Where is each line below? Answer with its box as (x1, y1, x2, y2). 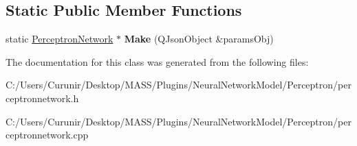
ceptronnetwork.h (6, 90, 79, 105)
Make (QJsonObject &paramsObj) (124, 32, 274, 46)
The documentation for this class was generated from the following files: (6, 54, 309, 69)
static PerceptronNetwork (6, 32, 113, 46)
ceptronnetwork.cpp (6, 127, 89, 142)
